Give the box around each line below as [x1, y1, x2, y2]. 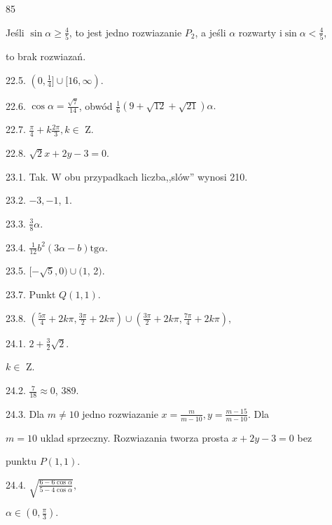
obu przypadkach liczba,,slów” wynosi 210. [64, 169, 248, 183]
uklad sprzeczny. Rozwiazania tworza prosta [40, 430, 229, 444]
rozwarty [238, 24, 277, 39]
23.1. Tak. [6, 169, 48, 183]
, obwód [78, 98, 113, 113]
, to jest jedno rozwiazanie [69, 24, 182, 39]
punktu [6, 454, 36, 468]
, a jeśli [195, 24, 226, 39]
